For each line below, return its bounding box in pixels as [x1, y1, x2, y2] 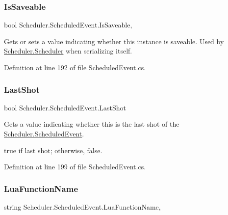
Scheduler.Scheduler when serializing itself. [4, 46, 132, 56]
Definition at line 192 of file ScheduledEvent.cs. [4, 62, 146, 72]
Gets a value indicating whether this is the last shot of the [4, 119, 179, 129]
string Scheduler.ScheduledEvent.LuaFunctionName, [4, 202, 161, 212]
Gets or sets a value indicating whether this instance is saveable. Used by [4, 36, 224, 46]
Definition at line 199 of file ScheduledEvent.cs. [4, 161, 146, 172]
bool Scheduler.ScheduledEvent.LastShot [4, 102, 127, 112]
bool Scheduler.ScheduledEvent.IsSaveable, [4, 20, 132, 30]
